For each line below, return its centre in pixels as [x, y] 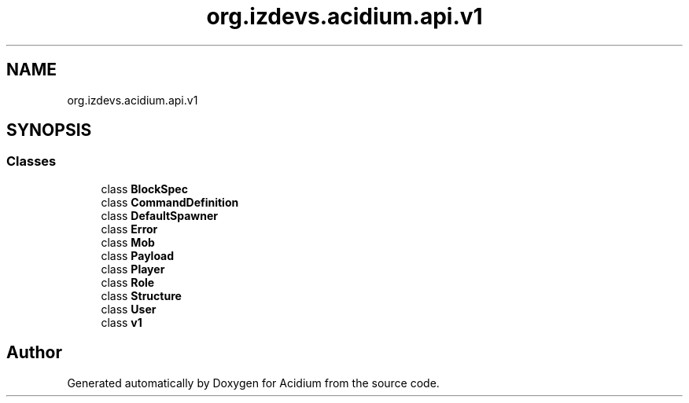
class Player [133, 269]
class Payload [138, 255]
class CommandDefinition [170, 202]
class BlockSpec [144, 189]
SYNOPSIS [49, 130]
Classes [31, 161]
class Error [129, 229]
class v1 [122, 322]
